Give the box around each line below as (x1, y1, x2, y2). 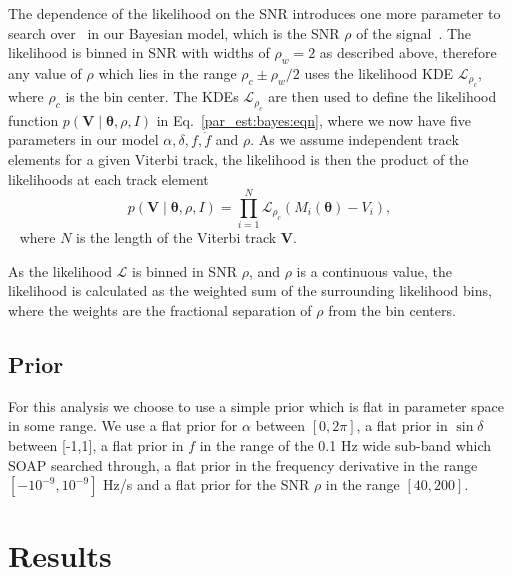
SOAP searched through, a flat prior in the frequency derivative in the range (8, 454, 478, 475)
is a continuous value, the (296, 260, 452, 281)
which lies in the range (98, 62, 237, 83)
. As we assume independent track (250, 129, 459, 150)
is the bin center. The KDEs (65, 86, 239, 107)
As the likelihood (8, 260, 112, 281)
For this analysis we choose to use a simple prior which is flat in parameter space (8, 395, 505, 416)
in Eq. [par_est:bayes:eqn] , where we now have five (156, 109, 471, 130)
